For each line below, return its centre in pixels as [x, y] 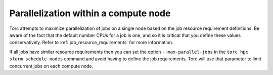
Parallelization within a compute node [90, 13]
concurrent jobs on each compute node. [51, 66]
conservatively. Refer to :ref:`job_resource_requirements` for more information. [92, 43]
